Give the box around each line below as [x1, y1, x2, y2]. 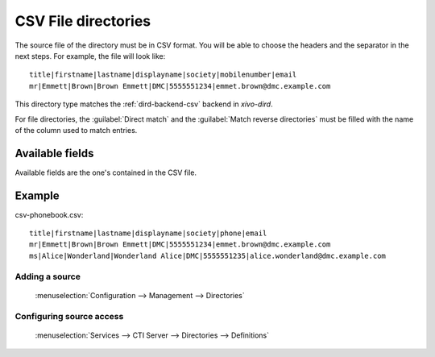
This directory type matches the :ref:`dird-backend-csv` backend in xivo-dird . [14, 99, 273, 109]
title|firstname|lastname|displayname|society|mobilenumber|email [29, 70, 297, 80]
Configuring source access [14, 310, 124, 322]
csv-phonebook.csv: [14, 210, 84, 219]
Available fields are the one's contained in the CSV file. [14, 168, 197, 177]
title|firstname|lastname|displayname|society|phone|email [29, 229, 267, 238]
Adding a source [14, 271, 81, 282]
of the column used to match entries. [14, 125, 138, 135]
